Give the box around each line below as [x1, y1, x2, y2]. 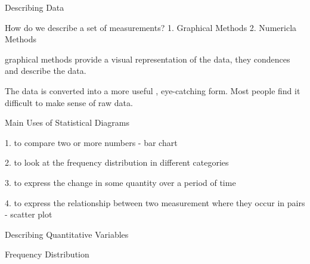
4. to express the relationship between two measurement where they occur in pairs [5, 196, 305, 209]
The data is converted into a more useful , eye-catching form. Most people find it [5, 84, 300, 97]
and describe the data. [5, 64, 86, 77]
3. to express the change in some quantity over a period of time [5, 176, 236, 188]
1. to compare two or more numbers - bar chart [5, 136, 178, 148]
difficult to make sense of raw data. [5, 96, 133, 108]
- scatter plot [5, 208, 52, 220]
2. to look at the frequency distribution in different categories [5, 156, 229, 169]
